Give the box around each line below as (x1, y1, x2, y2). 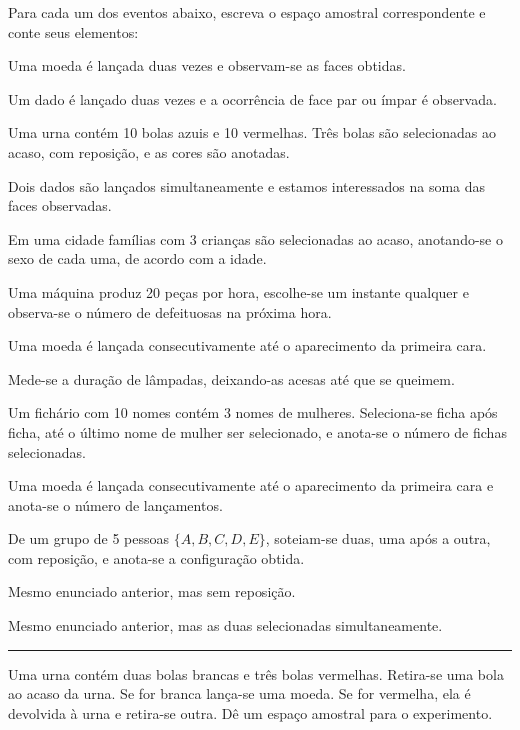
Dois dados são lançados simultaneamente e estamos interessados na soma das (8, 175, 486, 196)
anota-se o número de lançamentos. (8, 494, 223, 515)
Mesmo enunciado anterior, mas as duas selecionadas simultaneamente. (8, 615, 443, 636)
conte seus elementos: (8, 21, 139, 42)
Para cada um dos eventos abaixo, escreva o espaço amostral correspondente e (8, 2, 486, 22)
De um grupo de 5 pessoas (8, 528, 170, 549)
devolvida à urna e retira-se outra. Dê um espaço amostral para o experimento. (8, 702, 493, 723)
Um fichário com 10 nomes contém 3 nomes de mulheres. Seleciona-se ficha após (8, 402, 498, 423)
